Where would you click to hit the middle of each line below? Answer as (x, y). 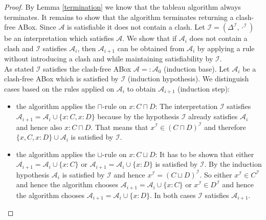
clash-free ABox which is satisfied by (61, 79)
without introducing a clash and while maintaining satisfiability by (109, 59)
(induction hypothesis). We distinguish (188, 79)
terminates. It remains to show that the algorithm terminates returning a (119, 17)
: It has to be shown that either (205, 154)
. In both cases (173, 195)
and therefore (225, 127)
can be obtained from (151, 48)
